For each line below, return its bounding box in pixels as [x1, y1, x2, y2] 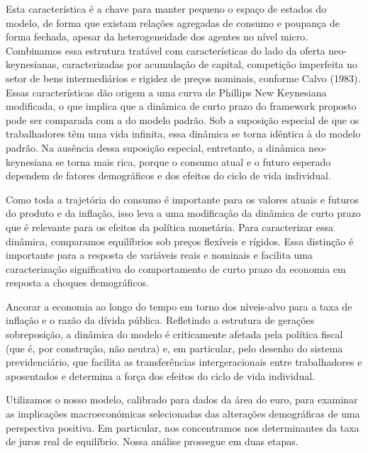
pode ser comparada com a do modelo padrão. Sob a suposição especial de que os [6, 112, 359, 127]
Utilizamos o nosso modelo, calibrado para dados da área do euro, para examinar [6, 392, 358, 407]
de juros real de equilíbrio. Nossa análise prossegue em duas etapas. [6, 434, 299, 449]
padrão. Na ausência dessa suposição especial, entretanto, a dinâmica [6, 140, 306, 155]
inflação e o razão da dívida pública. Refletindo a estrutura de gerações [6, 313, 315, 328]
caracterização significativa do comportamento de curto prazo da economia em [6, 261, 346, 276]
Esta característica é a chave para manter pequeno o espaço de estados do [6, 1, 327, 16]
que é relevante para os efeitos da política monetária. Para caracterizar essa [6, 219, 333, 234]
